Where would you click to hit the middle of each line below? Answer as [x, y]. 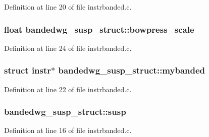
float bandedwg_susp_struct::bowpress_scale [99, 29]
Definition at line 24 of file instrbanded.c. [68, 48]
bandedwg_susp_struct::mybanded [132, 70]
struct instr [28, 70]
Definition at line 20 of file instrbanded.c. [68, 7]
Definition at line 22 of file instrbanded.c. [68, 89]
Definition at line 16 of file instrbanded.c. [68, 130]
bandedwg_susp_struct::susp [65, 112]
